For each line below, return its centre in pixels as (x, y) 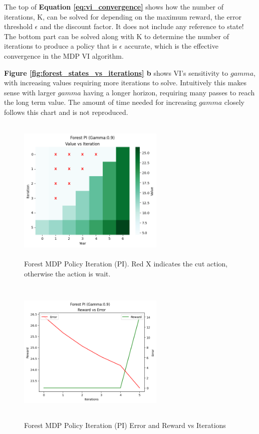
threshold (18, 26)
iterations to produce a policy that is (61, 46)
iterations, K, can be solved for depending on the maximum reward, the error (123, 16)
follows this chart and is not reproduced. (66, 112)
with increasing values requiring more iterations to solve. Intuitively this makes (125, 83)
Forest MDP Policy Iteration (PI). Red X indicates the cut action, (126, 264)
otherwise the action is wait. (67, 273)
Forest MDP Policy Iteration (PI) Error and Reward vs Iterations (125, 425)
